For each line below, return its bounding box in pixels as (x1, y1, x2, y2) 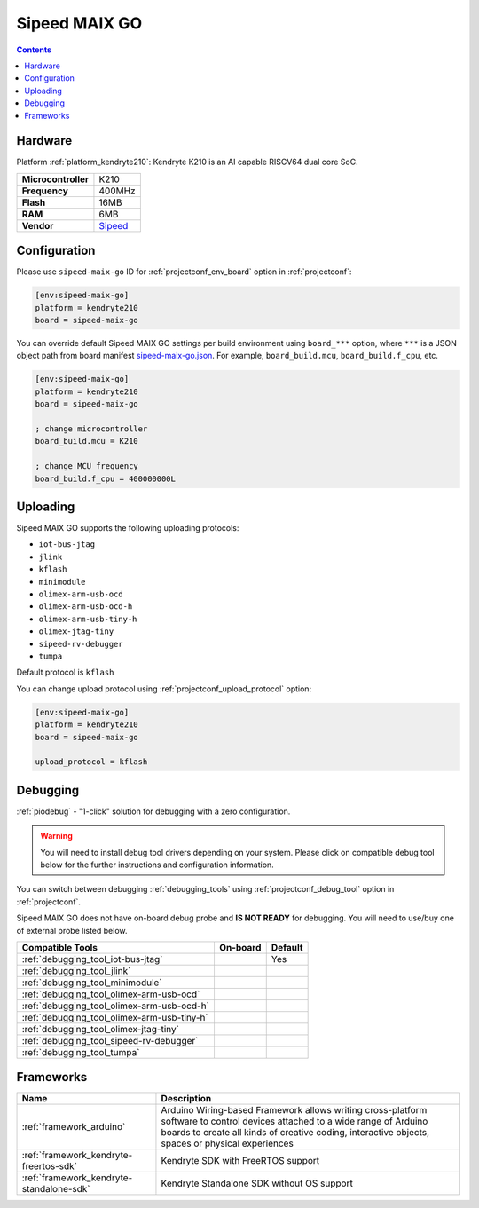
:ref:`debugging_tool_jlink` (21, 964, 131, 976)
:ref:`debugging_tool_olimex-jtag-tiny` (21, 1022, 179, 1035)
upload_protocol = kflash (35, 757, 148, 767)
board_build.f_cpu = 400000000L (35, 473, 177, 484)
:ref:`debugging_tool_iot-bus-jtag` (21, 952, 163, 965)
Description (161, 1093, 212, 1105)
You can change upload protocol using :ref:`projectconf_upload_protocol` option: (16, 683, 312, 694)
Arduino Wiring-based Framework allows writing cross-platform (161, 1104, 428, 1117)
